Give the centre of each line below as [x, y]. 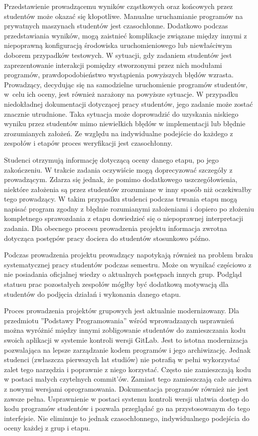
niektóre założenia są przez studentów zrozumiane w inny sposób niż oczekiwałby [128, 189]
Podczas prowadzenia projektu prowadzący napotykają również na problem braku [129, 255]
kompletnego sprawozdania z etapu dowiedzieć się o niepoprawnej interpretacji [124, 218]
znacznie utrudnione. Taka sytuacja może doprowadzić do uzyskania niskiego [121, 113]
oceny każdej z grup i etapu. [47, 428]
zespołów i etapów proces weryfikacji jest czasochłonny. [88, 143]
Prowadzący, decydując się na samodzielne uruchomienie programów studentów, [126, 84]
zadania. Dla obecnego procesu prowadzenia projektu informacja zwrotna [116, 228]
